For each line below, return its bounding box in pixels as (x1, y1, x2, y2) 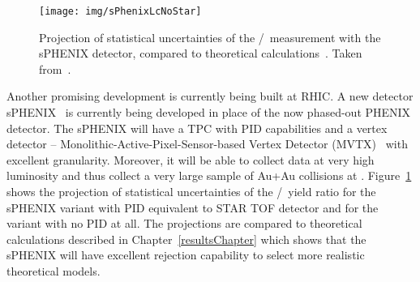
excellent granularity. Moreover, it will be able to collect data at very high (6, 151, 375, 168)
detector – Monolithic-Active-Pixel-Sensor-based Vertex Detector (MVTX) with (6, 135, 408, 152)
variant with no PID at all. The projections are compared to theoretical (6, 215, 362, 232)
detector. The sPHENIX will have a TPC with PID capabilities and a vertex (6, 119, 388, 136)
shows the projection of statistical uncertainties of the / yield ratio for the (6, 183, 376, 199)
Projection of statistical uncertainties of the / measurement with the (39, 28, 381, 45)
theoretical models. (6, 262, 101, 279)
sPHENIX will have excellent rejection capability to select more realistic (6, 246, 365, 263)
